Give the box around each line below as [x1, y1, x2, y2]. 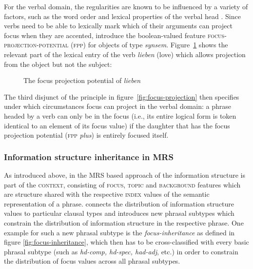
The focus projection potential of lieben [23, 75, 141, 85]
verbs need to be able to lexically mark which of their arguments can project [4, 21, 233, 31]
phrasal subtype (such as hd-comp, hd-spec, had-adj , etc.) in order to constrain [4, 246, 238, 256]
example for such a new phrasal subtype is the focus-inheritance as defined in [4, 227, 235, 237]
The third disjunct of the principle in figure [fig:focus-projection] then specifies [4, 91, 239, 102]
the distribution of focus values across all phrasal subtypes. [4, 256, 180, 266]
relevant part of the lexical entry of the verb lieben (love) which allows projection [4, 49, 246, 59]
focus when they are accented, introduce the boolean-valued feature [4, 30, 206, 40]
